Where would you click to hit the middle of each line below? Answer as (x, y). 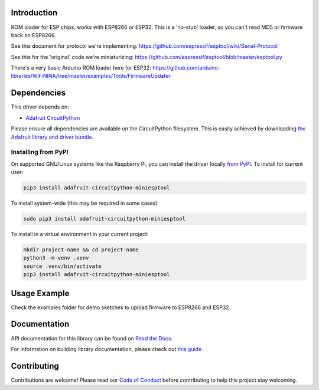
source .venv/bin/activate (62, 266)
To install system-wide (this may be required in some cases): (85, 203)
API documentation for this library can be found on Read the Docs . (92, 338)
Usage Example (40, 293)
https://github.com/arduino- (187, 68)
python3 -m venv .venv (56, 258)
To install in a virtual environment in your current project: (80, 234)
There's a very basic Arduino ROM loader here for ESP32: (81, 68)
